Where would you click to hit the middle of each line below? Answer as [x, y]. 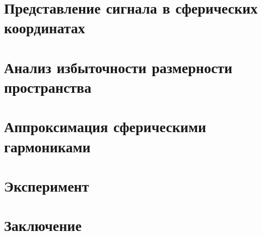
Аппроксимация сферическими [105, 126]
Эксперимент [47, 185]
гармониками [47, 146]
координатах [45, 27]
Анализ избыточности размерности [118, 67]
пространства [48, 86]
